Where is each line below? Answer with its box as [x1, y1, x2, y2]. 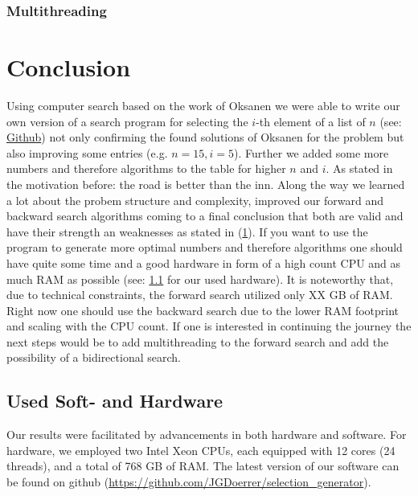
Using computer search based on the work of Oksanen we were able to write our [6, 96, 400, 113]
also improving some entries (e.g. [6, 144, 168, 161]
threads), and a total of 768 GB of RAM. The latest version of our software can [6, 457, 400, 474]
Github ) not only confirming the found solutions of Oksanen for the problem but [6, 129, 404, 146]
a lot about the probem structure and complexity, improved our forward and [6, 191, 384, 208]
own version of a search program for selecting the [6, 113, 248, 129]
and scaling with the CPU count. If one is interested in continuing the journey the [6, 318, 412, 334]
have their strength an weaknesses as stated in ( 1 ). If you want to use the [6, 223, 368, 240]
